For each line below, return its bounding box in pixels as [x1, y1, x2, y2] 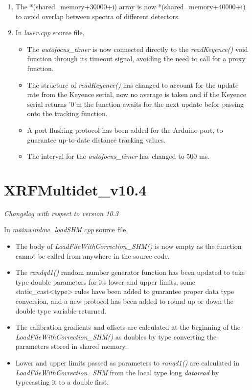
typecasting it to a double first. [15, 377, 109, 387]
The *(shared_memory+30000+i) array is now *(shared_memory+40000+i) [15, 1, 246, 11]
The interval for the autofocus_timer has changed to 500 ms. [27, 151, 210, 161]
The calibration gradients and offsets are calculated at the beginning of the [15, 322, 241, 332]
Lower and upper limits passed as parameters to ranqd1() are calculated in [15, 357, 240, 367]
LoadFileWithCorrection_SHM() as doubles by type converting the [15, 331, 217, 341]
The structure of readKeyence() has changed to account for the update [27, 79, 239, 90]
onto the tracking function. [27, 108, 108, 119]
